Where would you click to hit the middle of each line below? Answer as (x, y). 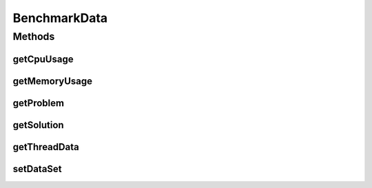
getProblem (39, 103)
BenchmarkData (60, 18)
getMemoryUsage (53, 81)
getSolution (39, 125)
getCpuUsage (43, 59)
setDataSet (37, 169)
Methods (34, 36)
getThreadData (46, 147)
